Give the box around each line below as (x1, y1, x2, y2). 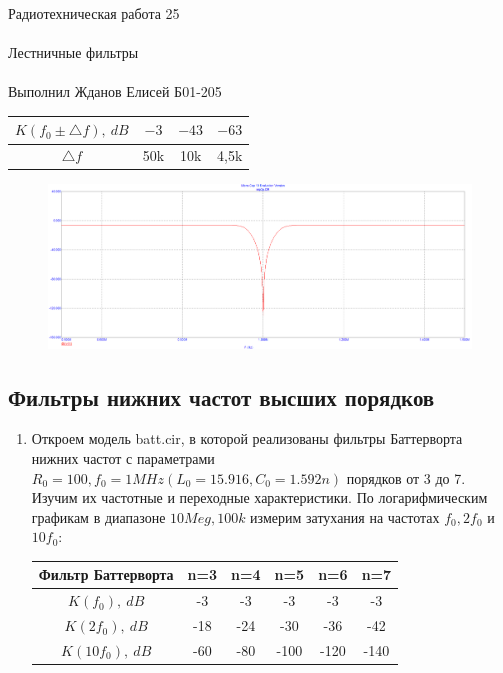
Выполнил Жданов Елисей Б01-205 (8, 81, 222, 102)
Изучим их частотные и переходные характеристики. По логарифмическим (31, 487, 488, 508)
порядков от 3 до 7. (346, 467, 466, 488)
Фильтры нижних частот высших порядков (8, 381, 435, 412)
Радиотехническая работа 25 (8, 3, 180, 23)
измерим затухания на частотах (250, 506, 440, 527)
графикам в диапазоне (31, 506, 166, 527)
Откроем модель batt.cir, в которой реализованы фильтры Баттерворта (31, 428, 463, 449)
